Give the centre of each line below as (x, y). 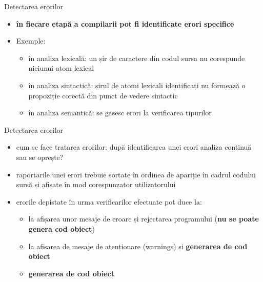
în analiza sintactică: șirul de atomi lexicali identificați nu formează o (137, 85)
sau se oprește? (40, 157)
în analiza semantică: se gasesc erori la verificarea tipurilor (120, 113)
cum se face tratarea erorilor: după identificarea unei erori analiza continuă (134, 147)
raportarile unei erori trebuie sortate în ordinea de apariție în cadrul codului (136, 174)
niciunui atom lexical (61, 68)
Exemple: (31, 41)
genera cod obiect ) (62, 228)
